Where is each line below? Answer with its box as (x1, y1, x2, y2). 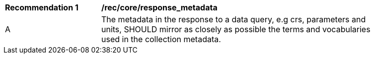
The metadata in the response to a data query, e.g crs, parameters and (101, 14, 366, 24)
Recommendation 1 (5, 2, 78, 12)
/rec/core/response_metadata (101, 2, 218, 12)
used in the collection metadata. (101, 34, 221, 44)
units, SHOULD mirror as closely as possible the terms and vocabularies (101, 24, 371, 34)
